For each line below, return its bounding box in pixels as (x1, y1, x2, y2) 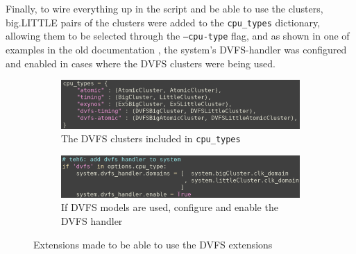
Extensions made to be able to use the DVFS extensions (33, 237, 273, 251)
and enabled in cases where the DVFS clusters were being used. (6, 56, 276, 70)
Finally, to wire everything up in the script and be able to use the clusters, (6, 1, 323, 15)
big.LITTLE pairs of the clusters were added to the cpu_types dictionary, (6, 15, 321, 29)
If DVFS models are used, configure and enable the (61, 200, 278, 214)
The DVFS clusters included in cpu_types (61, 131, 241, 146)
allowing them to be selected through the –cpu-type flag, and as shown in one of (6, 28, 350, 43)
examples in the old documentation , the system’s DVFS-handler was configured (6, 42, 347, 56)
